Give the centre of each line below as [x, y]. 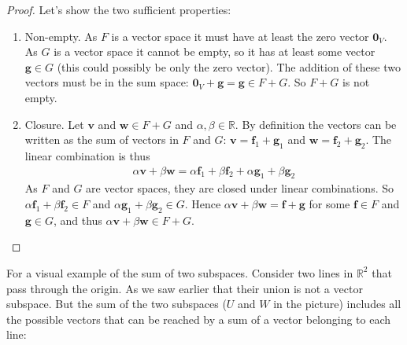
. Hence [203, 203]
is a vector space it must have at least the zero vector [240, 36]
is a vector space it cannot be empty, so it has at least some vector [215, 51]
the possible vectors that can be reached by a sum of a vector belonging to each [199, 319]
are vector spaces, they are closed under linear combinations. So [240, 188]
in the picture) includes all [337, 304]
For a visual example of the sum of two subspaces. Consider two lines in [180, 272]
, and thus [78, 220]
